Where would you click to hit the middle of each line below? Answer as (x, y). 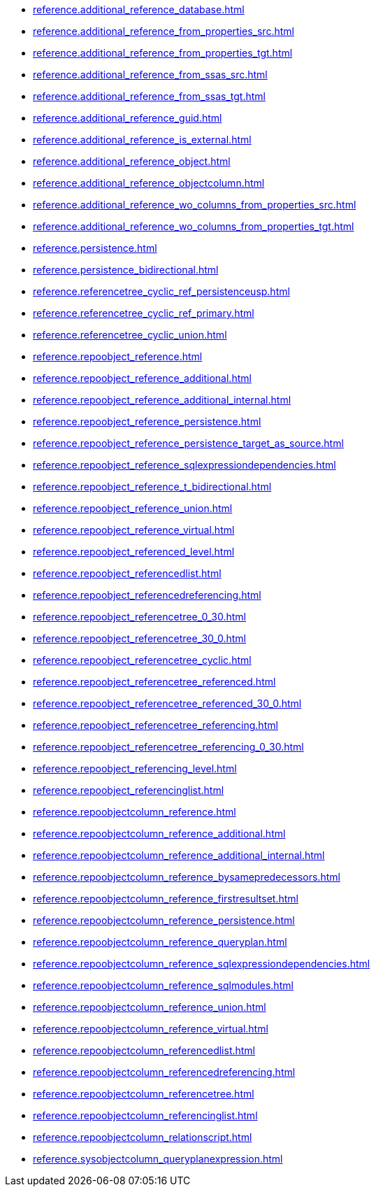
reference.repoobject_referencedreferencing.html (147, 595)
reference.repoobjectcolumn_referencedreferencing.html (164, 1072)
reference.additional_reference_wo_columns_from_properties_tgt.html (194, 226)
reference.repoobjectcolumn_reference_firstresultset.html (166, 899)
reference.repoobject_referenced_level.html (134, 552)
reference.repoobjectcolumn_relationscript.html (143, 1137)
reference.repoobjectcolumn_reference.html (135, 812)
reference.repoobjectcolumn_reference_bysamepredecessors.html (187, 877)
